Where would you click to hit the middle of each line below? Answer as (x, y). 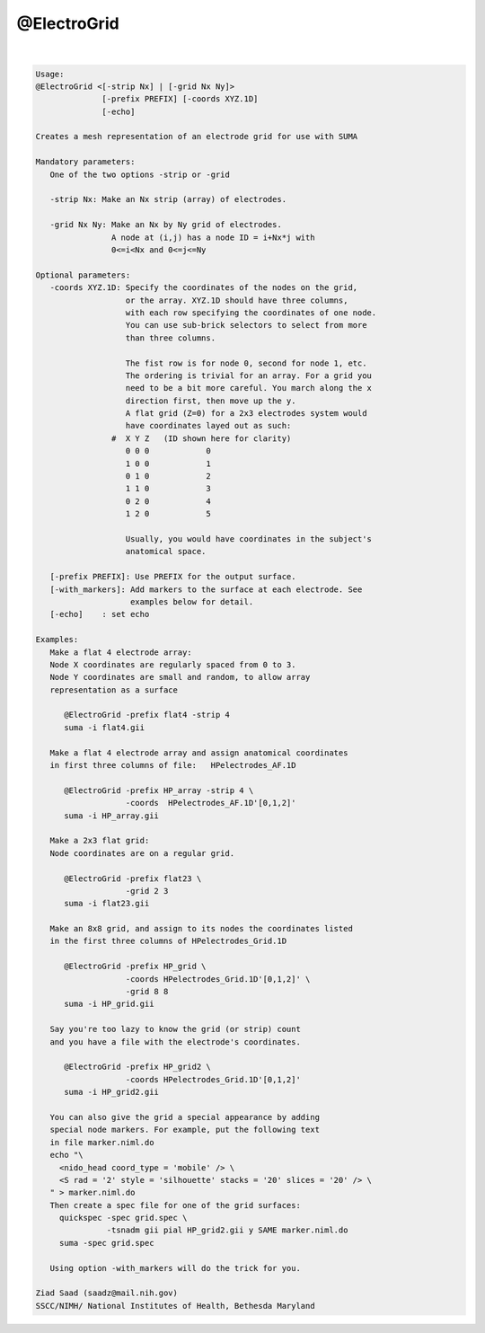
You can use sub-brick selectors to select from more (246, 325)
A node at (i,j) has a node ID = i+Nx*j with (213, 237)
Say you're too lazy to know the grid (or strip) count (175, 1029)
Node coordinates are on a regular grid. (142, 853)
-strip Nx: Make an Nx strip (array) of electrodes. (168, 199)
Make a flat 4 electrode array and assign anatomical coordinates (199, 753)
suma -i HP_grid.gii (109, 1004)
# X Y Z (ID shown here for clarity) (201, 438)
